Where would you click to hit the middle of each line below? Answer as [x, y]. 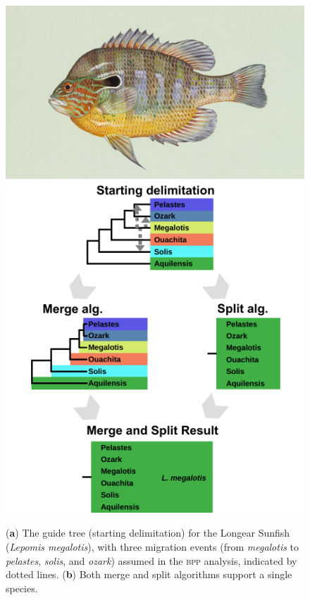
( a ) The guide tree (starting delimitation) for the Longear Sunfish [148, 533]
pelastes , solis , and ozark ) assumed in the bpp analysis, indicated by [151, 560]
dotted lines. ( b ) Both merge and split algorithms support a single [149, 574]
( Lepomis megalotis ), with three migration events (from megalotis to [153, 547]
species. [22, 588]
